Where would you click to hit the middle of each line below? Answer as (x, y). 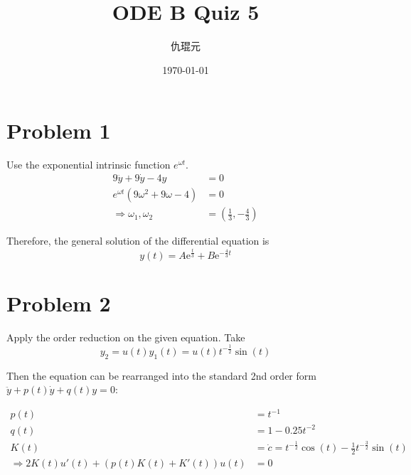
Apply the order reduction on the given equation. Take (126, 337)
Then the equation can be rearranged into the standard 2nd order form (161, 375)
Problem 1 (59, 130)
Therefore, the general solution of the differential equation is (138, 241)
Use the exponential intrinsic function (89, 165)
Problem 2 (59, 303)
